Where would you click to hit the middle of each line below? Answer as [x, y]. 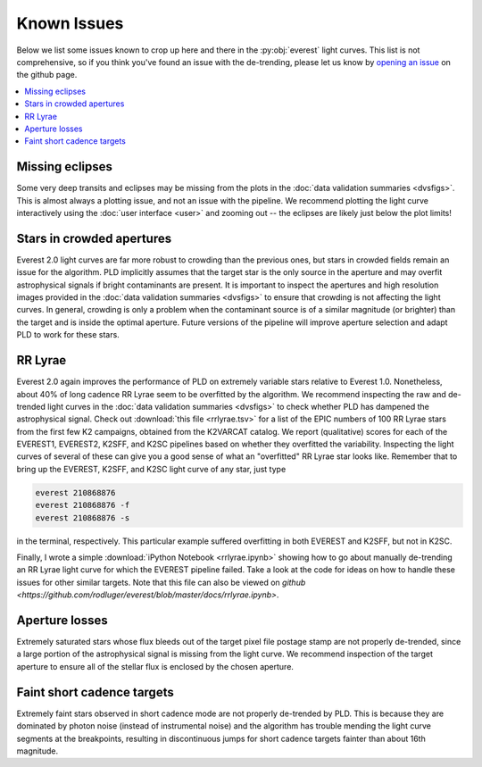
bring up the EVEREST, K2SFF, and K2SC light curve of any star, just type [151, 469]
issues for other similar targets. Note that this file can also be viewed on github [161, 582]
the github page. [47, 75]
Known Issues [70, 23]
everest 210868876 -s [83, 517]
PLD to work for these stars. [68, 335]
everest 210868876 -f [83, 505]
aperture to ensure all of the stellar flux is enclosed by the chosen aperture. [155, 666]
